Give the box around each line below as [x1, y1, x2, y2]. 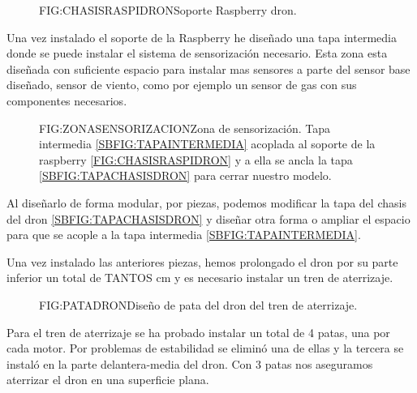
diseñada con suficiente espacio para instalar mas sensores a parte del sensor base [6, 60, 411, 77]
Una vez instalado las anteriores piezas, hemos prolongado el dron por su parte [6, 253, 398, 270]
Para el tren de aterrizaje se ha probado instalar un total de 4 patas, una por [6, 323, 390, 340]
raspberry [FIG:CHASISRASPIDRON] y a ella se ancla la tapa [39, 151, 353, 168]
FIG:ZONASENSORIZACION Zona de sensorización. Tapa [39, 119, 331, 136]
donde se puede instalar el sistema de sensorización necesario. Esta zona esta [6, 45, 388, 62]
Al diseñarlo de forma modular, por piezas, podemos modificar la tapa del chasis [6, 194, 406, 211]
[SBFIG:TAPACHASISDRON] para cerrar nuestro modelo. [39, 167, 332, 184]
